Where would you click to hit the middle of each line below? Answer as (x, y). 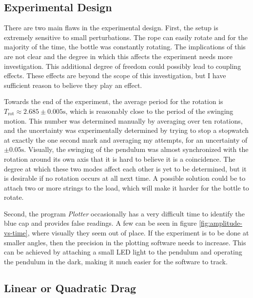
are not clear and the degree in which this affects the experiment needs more (118, 56)
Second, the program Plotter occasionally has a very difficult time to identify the (125, 213)
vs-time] (16, 233)
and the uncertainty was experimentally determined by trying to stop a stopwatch (126, 130)
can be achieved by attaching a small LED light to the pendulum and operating (123, 252)
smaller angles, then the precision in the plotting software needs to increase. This (125, 242)
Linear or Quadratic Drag (70, 287)
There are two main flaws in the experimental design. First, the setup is (111, 28)
